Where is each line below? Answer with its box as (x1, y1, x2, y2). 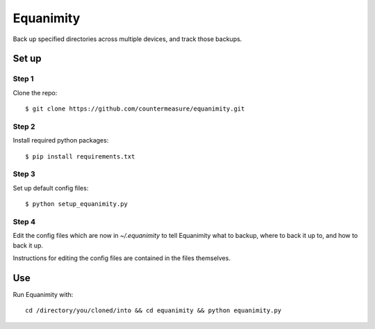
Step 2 (12, 122, 35, 131)
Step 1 (12, 74, 34, 83)
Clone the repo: (12, 88, 58, 97)
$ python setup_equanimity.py (25, 200, 128, 208)
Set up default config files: (12, 184, 89, 192)
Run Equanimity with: (12, 290, 74, 298)
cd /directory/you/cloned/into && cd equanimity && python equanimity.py (25, 307, 282, 314)
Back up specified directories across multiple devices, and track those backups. (12, 35, 242, 43)
